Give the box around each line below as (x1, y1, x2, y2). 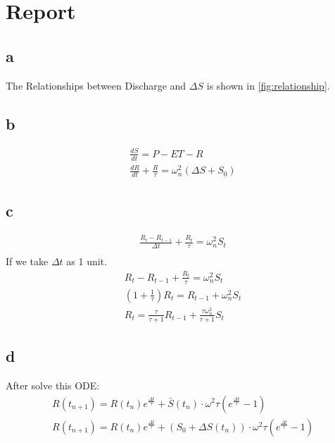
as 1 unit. (66, 254, 107, 269)
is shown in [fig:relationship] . (206, 78, 330, 92)
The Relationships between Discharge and (6, 78, 187, 92)
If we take (6, 254, 49, 269)
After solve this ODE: (6, 377, 100, 392)
